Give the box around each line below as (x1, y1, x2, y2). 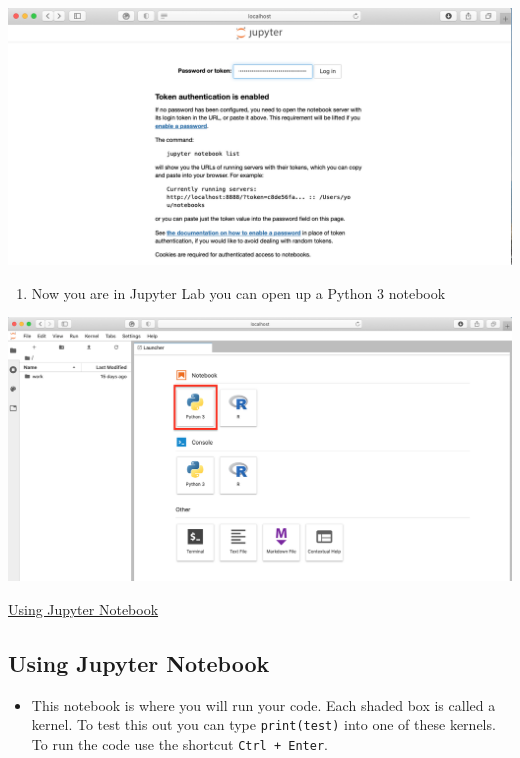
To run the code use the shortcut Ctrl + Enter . (31, 734, 328, 755)
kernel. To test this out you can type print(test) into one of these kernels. (31, 714, 496, 735)
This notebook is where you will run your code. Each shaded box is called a (31, 694, 496, 715)
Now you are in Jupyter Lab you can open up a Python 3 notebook (31, 282, 446, 303)
